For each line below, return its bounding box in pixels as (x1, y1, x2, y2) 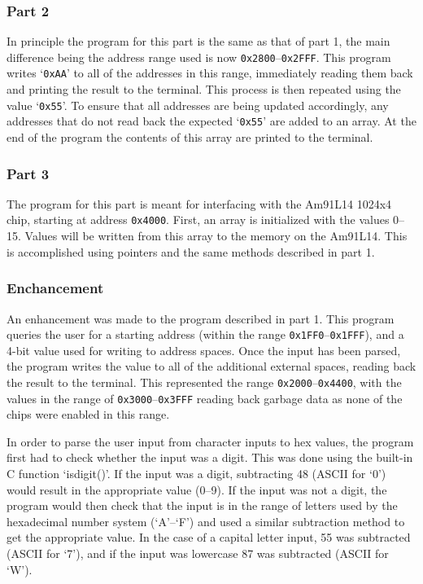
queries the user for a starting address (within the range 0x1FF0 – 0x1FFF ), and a (7, 326, 404, 343)
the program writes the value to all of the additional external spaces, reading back (7, 358, 416, 375)
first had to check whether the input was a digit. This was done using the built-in (7, 449, 413, 466)
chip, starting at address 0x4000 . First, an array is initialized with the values (7, 211, 390, 228)
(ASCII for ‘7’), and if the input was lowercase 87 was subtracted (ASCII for (7, 545, 389, 561)
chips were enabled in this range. (7, 406, 170, 423)
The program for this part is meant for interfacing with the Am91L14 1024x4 (7, 195, 392, 212)
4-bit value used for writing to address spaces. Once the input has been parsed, (7, 341, 401, 358)
